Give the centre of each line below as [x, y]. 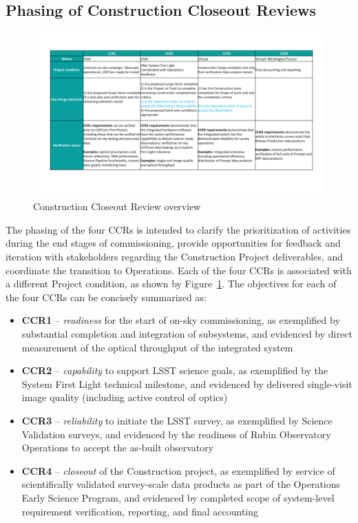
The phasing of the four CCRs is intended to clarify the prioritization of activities [178, 229]
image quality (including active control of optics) [125, 397]
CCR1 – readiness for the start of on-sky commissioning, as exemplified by [181, 320]
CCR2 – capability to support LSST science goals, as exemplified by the [175, 370]
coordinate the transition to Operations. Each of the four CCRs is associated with [179, 270]
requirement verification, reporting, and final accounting [140, 511]
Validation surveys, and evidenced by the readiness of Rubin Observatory [176, 434]
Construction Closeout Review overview [117, 206]
